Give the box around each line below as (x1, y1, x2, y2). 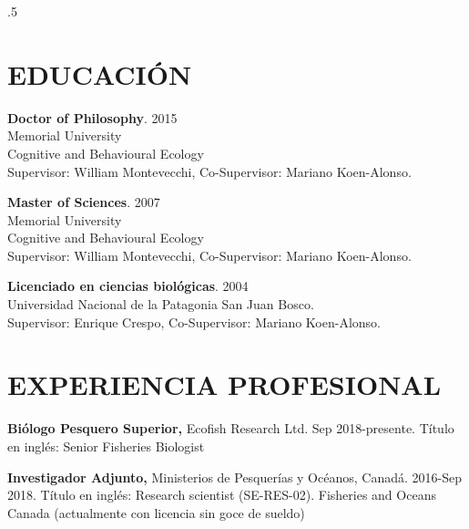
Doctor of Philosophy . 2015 (7, 108, 178, 127)
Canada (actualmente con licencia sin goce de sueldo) (7, 503, 305, 522)
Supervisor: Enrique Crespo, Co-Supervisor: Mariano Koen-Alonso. (7, 312, 381, 331)
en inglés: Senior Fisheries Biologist (7, 436, 205, 455)
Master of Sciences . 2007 (7, 192, 160, 212)
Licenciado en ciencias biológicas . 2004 (7, 276, 249, 296)
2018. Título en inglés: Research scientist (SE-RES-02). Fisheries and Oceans (7, 485, 436, 504)
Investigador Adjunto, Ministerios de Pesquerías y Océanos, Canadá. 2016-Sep (7, 467, 462, 486)
